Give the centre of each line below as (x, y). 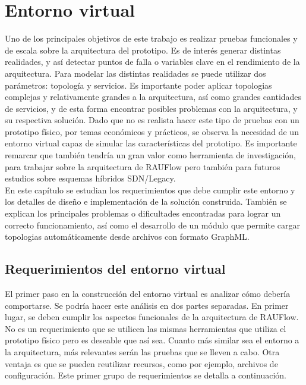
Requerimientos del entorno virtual (115, 269)
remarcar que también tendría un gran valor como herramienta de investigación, (150, 155)
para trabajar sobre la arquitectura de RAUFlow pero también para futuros (143, 166)
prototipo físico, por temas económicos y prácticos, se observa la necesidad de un (152, 131)
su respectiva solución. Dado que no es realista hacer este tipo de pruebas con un (152, 120)
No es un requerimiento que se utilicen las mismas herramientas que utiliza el (146, 328)
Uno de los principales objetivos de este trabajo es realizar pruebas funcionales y (151, 38)
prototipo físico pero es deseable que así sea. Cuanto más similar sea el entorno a (152, 340)
